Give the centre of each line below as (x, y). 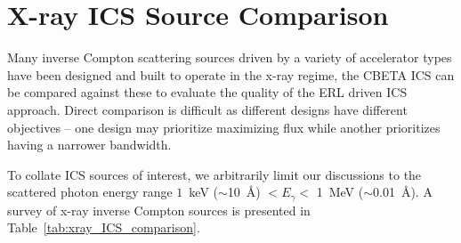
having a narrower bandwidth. (89, 145)
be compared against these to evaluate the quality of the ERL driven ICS (207, 92)
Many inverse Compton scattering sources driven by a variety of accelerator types (230, 57)
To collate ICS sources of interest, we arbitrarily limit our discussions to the (214, 174)
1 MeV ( (340, 192)
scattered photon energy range (90, 192)
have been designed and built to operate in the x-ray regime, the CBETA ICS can (231, 74)
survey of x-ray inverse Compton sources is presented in (159, 210)
